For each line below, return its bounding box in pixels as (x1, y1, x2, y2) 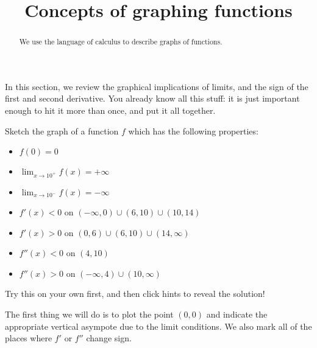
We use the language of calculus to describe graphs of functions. (19, 37, 223, 47)
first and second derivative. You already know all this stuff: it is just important (5, 92, 300, 105)
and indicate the (206, 307, 268, 320)
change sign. (86, 332, 132, 344)
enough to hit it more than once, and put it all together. (5, 104, 216, 117)
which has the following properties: (128, 124, 258, 137)
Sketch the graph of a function (5, 124, 119, 137)
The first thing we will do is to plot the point (5, 307, 174, 320)
